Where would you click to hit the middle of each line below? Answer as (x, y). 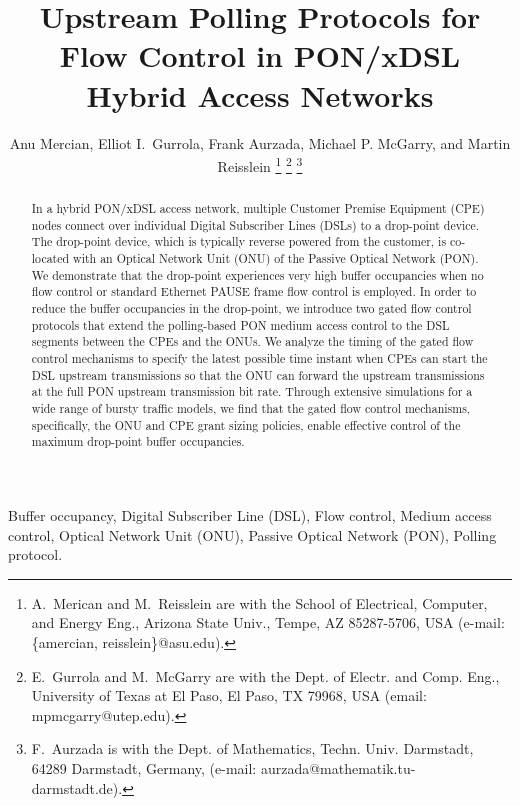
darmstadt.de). (77, 787)
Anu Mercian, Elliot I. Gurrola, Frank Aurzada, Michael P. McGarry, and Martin (260, 142)
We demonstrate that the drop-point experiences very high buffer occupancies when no (257, 274)
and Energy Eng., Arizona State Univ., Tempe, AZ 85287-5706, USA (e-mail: (268, 622)
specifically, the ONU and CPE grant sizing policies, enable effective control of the (246, 424)
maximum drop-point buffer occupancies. (138, 441)
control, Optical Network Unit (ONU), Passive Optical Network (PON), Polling (252, 534)
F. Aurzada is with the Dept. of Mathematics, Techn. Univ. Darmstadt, (252, 748)
